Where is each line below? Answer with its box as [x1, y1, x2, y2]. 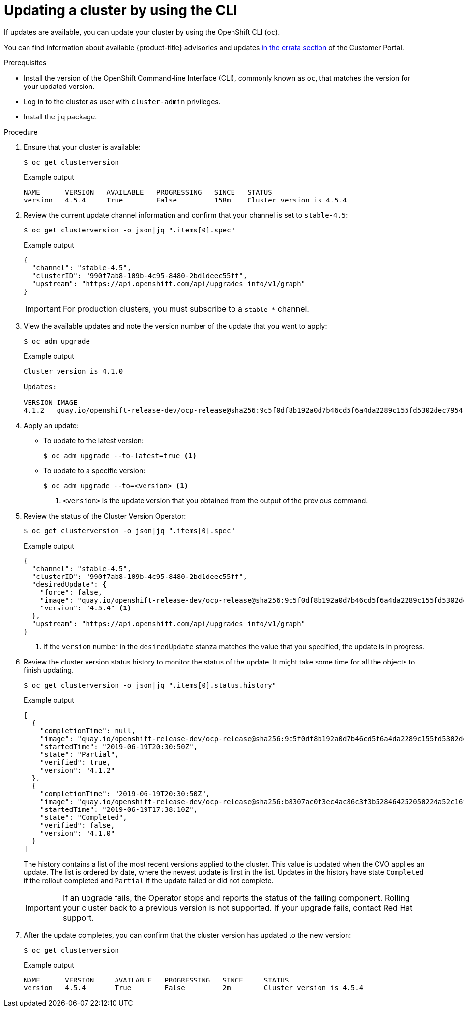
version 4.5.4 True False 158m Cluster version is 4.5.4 [24, 196, 347, 204]
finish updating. [24, 665, 74, 674]
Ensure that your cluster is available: [24, 143, 141, 151]
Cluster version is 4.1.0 [24, 367, 123, 375]
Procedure [4, 127, 38, 136]
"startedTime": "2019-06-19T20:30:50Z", [40, 742, 198, 751]
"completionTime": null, [40, 726, 136, 735]
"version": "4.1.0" [40, 829, 115, 837]
